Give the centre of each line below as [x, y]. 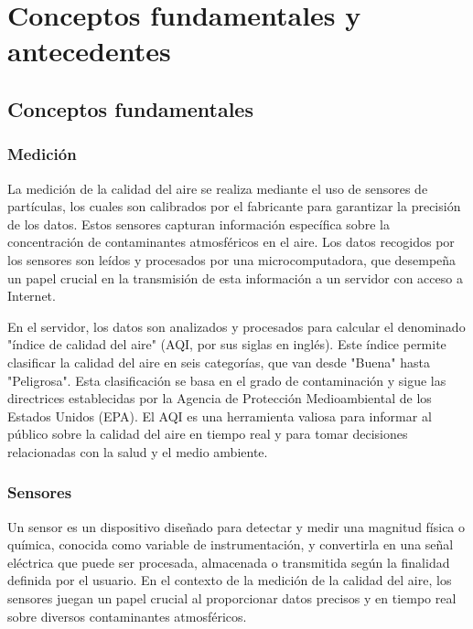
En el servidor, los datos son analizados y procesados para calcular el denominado [236, 326]
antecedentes [89, 51]
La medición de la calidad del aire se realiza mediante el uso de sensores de [218, 188]
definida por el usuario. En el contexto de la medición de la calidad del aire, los [230, 580]
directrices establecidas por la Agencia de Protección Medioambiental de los [220, 398]
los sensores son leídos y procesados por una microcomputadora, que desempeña [232, 259]
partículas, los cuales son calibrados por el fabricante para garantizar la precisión [234, 206]
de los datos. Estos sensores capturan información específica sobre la [199, 224]
